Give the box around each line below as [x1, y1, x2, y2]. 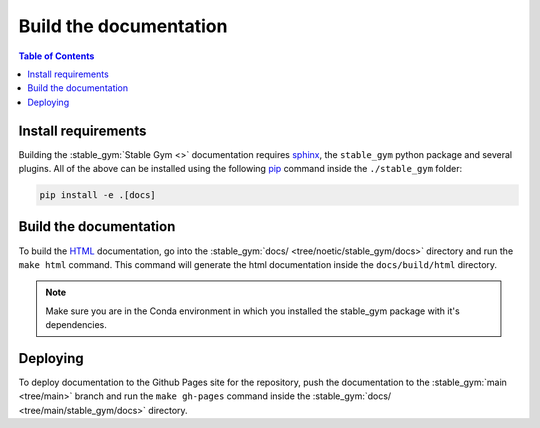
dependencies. [45, 319, 107, 331]
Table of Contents [18, 50, 95, 62]
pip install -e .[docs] [39, 190, 157, 200]
